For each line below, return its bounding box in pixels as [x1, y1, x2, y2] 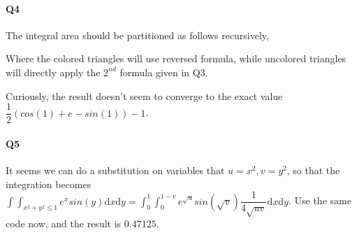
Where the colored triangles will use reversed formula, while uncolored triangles [6, 51, 347, 66]
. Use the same [288, 193, 351, 208]
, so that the [286, 163, 340, 178]
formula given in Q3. [119, 64, 208, 79]
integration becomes [6, 176, 92, 191]
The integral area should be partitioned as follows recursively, [6, 27, 269, 42]
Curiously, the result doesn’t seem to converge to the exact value [6, 88, 283, 103]
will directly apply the [6, 64, 101, 79]
